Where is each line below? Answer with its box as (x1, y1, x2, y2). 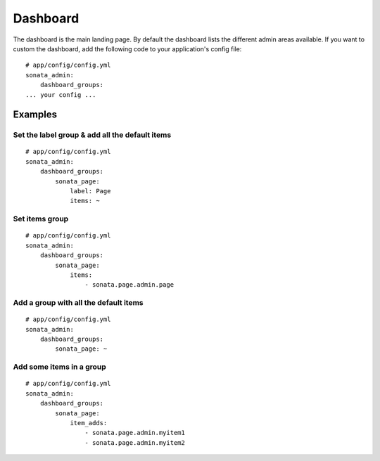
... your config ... (25, 91, 96, 98)
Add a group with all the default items (13, 298, 144, 308)
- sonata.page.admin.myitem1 (84, 429, 186, 437)
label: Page (70, 187, 111, 195)
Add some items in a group (13, 362, 107, 372)
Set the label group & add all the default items (13, 130, 172, 140)
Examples (13, 109, 58, 121)
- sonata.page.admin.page (84, 281, 175, 289)
